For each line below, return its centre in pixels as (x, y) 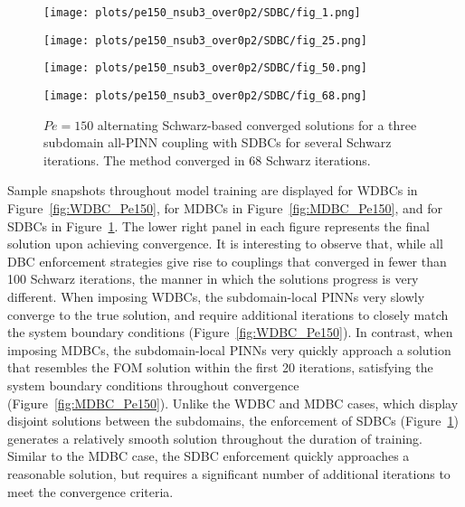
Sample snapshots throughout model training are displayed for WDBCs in (213, 190)
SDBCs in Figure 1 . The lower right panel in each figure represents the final (218, 225)
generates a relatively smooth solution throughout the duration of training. (215, 438)
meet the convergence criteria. (90, 491)
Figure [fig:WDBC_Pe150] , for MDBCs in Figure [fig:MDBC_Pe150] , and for (225, 208)
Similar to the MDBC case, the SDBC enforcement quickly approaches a (209, 456)
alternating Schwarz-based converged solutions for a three (257, 124)
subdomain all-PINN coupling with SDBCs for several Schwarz (218, 142)
